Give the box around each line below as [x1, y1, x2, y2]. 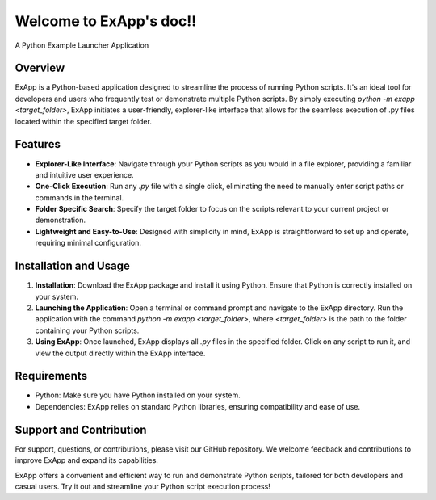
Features [15, 137, 61, 151]
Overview [15, 61, 65, 75]
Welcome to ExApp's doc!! [15, 12, 197, 30]
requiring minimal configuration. [35, 238, 141, 248]
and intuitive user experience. [35, 170, 134, 179]
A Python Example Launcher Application [15, 40, 149, 50]
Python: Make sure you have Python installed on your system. [35, 390, 241, 400]
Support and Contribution [15, 422, 147, 436]
